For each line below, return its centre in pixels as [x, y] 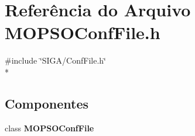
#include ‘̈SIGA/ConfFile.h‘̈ [55, 60]
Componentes [47, 103]
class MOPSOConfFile [49, 128]
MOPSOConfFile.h [83, 32]
